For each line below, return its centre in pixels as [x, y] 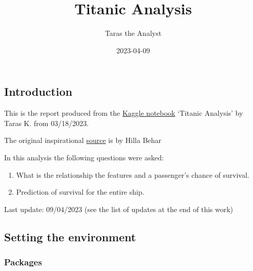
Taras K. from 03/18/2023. [47, 123]
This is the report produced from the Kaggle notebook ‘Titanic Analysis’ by [124, 113]
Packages [23, 262]
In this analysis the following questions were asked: [84, 157]
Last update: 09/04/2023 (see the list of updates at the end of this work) [119, 209]
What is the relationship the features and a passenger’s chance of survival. [133, 174]
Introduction [38, 91]
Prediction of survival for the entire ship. [80, 192]
